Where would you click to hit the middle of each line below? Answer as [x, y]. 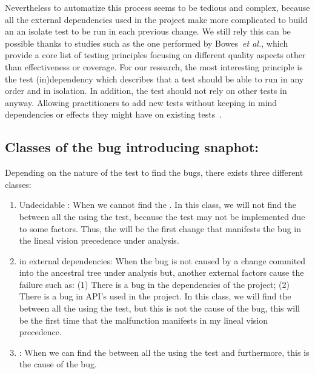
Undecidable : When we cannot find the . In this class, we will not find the [157, 205]
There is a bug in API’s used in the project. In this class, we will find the [155, 296]
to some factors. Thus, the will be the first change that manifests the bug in [160, 228]
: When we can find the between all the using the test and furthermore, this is [164, 352]
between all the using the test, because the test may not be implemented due [162, 216]
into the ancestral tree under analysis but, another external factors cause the [161, 272]
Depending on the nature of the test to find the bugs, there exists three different [154, 172]
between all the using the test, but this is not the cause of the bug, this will [160, 308]
